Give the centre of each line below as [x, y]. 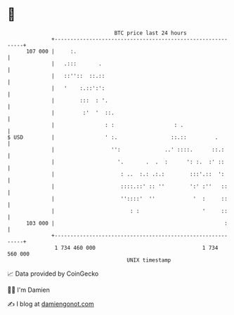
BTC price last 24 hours [151, 33]
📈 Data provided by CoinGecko [53, 274]
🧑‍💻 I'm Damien [29, 290]
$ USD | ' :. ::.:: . [113, 137]
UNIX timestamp [149, 260]
